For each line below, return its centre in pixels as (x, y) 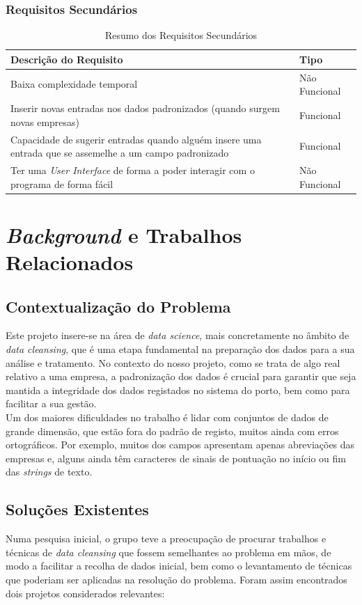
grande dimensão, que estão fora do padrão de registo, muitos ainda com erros (172, 431)
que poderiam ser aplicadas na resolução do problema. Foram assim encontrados (176, 579)
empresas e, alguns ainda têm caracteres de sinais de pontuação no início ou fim (176, 458)
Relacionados (70, 262)
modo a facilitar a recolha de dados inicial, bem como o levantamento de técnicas (179, 566)
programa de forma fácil (62, 183)
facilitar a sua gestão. (51, 403)
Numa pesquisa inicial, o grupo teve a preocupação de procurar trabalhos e (166, 539)
